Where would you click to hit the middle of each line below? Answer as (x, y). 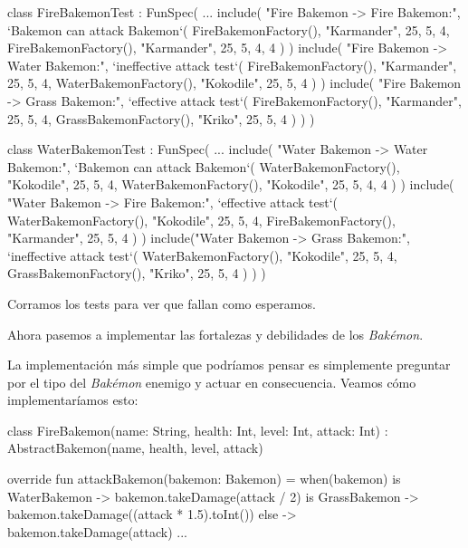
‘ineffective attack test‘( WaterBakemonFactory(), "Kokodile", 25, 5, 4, (202, 255)
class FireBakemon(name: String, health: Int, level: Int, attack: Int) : (198, 430)
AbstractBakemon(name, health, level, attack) (135, 448)
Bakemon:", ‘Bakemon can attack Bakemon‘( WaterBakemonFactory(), (204, 166)
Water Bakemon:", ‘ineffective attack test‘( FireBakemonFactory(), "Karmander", (232, 65)
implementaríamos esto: (73, 400)
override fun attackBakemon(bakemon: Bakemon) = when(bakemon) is (204, 479)
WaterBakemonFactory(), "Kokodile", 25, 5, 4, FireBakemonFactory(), (201, 220)
